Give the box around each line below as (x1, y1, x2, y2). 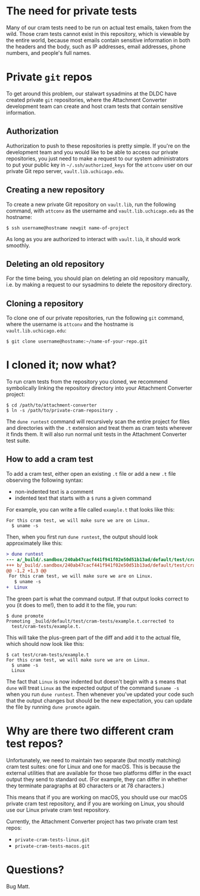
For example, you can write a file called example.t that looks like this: (6, 506, 175, 513)
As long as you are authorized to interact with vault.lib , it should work (6, 235, 181, 242)
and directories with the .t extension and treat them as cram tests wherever (6, 424, 193, 432)
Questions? (6, 863, 64, 877)
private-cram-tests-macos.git (14, 843, 90, 849)
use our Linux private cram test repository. (6, 806, 111, 813)
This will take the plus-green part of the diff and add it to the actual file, (6, 634, 181, 641)
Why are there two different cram (6, 724, 174, 738)
